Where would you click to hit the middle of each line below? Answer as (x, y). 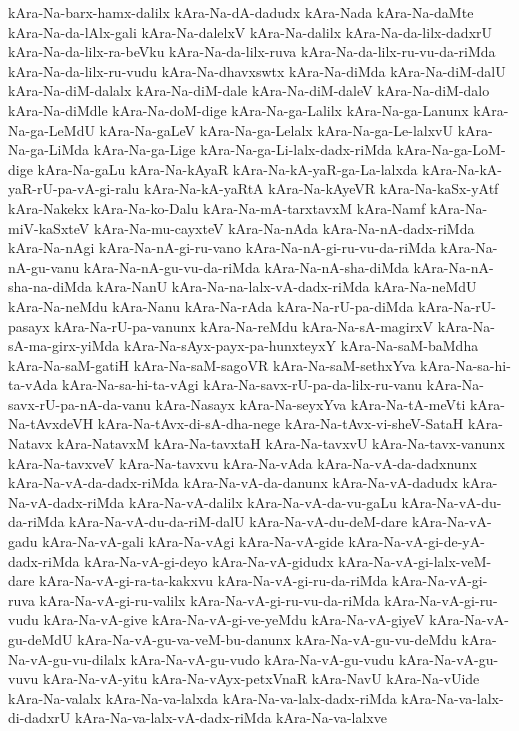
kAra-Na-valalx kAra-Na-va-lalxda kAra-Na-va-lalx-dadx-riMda (202, 697)
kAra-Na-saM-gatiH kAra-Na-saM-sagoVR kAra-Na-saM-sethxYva (212, 364)
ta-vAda (33, 384)
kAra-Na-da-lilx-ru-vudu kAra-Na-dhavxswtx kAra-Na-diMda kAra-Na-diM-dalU (257, 70)
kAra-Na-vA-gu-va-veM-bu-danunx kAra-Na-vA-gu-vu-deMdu (267, 639)
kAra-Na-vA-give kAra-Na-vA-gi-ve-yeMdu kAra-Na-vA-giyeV (234, 619)
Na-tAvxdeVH (51, 423)
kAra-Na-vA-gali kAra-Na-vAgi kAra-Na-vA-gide (193, 541)
